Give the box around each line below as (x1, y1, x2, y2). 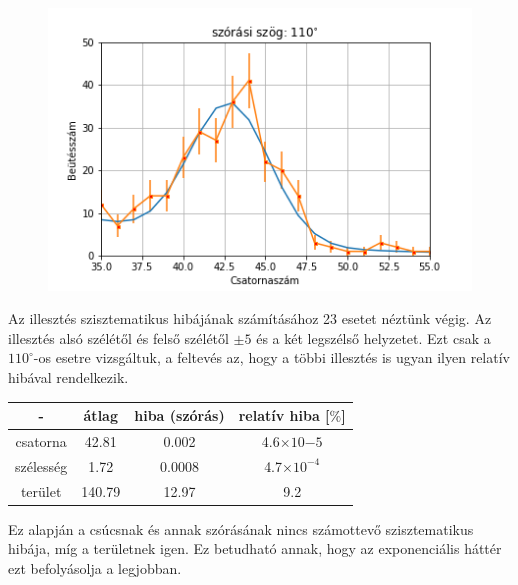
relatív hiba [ (238, 405, 330, 426)
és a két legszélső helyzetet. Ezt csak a (256, 327, 491, 348)
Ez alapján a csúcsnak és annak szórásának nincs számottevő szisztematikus (8, 518, 474, 539)
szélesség (15, 455, 68, 476)
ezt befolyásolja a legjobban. (8, 557, 182, 578)
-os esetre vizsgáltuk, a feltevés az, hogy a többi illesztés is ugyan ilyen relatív (33, 347, 510, 368)
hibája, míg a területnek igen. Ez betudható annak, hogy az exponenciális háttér (8, 538, 502, 559)
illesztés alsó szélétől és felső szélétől (8, 327, 229, 348)
